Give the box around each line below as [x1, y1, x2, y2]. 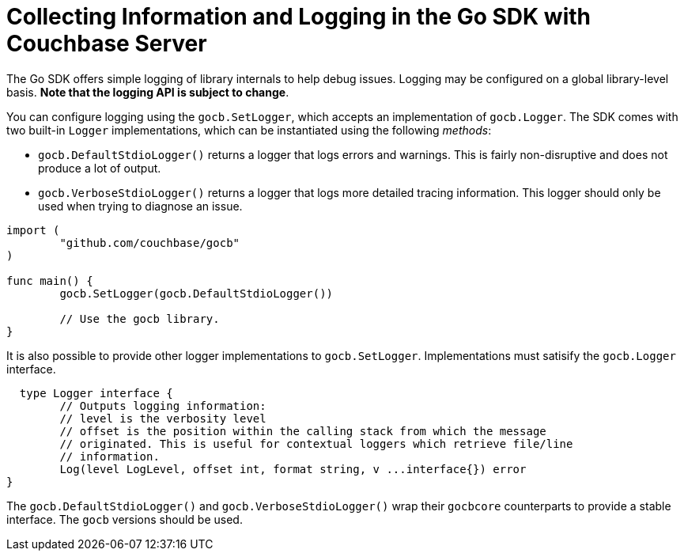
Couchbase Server [6, 30, 207, 57]
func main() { [6, 274, 93, 287]
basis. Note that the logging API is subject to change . [6, 85, 289, 99]
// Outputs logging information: [59, 399, 266, 412]
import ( [6, 223, 60, 237]
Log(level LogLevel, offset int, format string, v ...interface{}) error [59, 462, 527, 476]
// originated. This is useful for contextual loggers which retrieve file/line [59, 437, 573, 450]
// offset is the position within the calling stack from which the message [59, 424, 546, 438]
